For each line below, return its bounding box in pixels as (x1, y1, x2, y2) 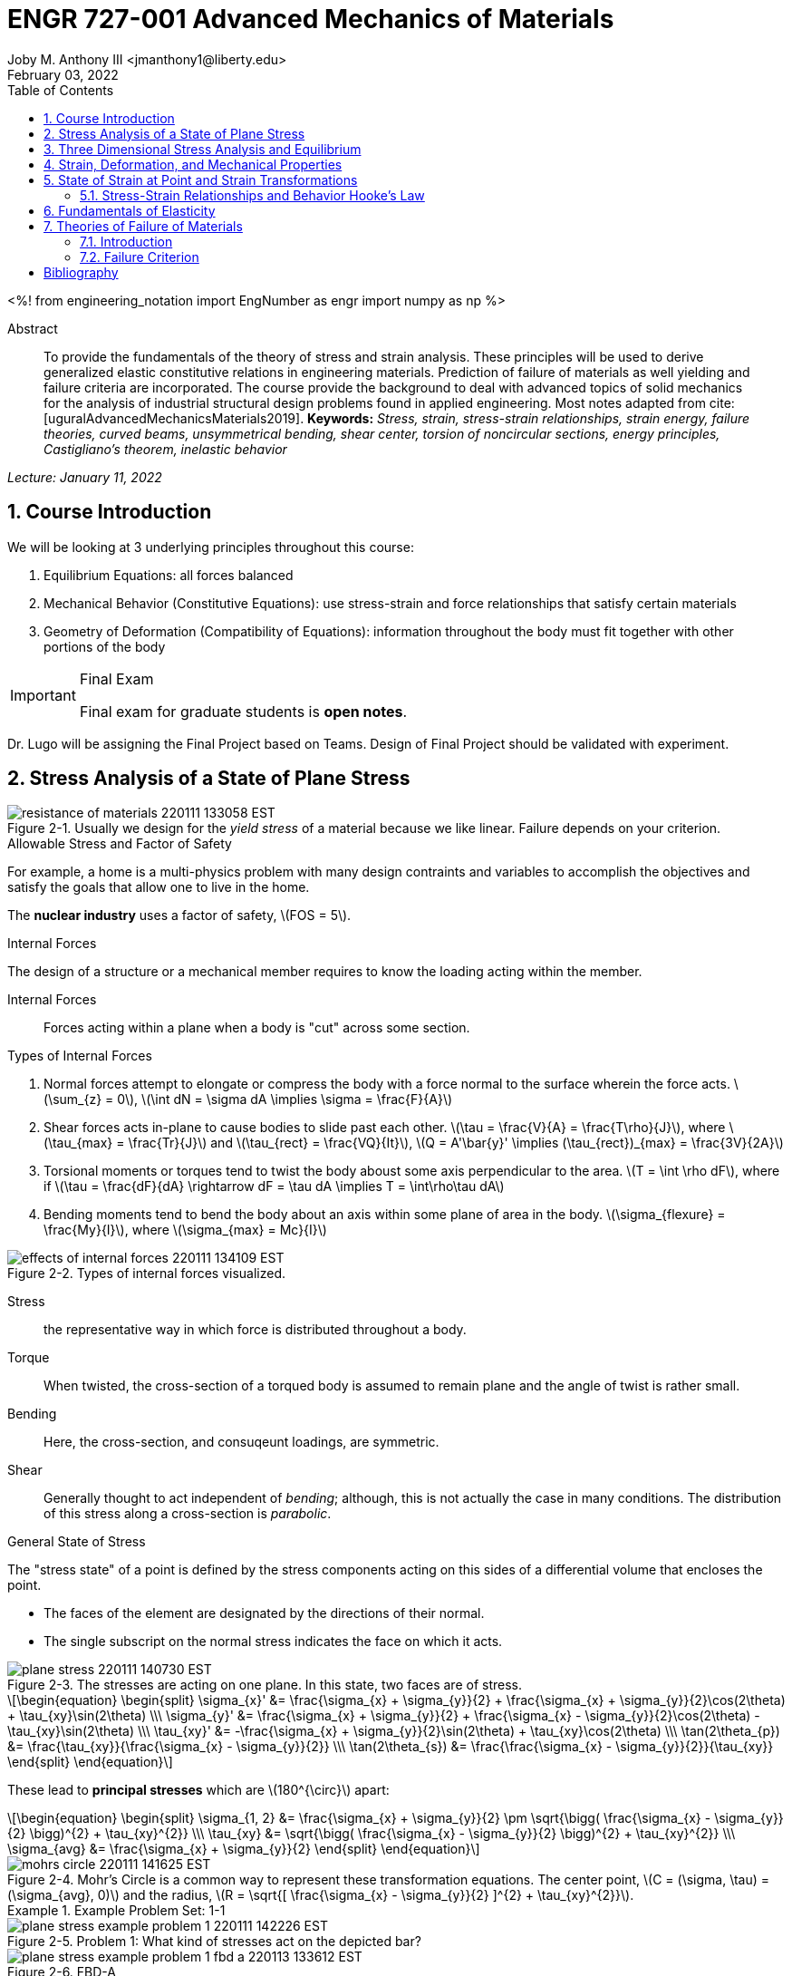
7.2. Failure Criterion (80, 248, 199, 265)
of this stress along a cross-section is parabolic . (43, 1506, 332, 1522)
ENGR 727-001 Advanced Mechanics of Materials (7, 4, 614, 34)
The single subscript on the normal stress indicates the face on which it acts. (43, 1633, 503, 1650)
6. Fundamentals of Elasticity (43, 202, 216, 218)
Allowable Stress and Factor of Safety (7, 836, 232, 852)
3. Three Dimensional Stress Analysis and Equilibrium (43, 140, 362, 157)
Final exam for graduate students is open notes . (79, 702, 408, 721)
